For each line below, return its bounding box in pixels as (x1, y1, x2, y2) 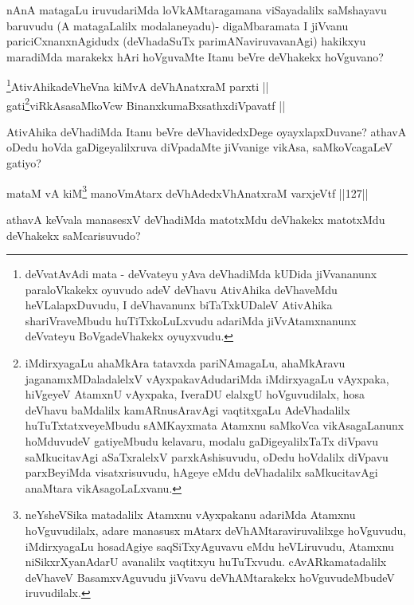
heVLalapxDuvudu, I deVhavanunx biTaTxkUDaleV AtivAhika (25, 297, 333, 313)
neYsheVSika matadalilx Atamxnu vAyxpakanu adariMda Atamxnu (25, 506, 356, 523)
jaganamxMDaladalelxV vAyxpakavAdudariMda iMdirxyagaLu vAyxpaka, (25, 370, 389, 387)
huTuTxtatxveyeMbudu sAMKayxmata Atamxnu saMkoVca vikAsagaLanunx (25, 417, 404, 434)
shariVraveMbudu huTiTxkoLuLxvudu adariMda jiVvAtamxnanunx (25, 312, 357, 328)
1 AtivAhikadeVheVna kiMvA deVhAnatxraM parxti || (6, 76, 269, 95)
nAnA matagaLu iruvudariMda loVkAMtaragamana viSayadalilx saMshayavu (6, 2, 387, 18)
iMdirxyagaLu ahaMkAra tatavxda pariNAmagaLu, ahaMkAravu (25, 355, 346, 371)
